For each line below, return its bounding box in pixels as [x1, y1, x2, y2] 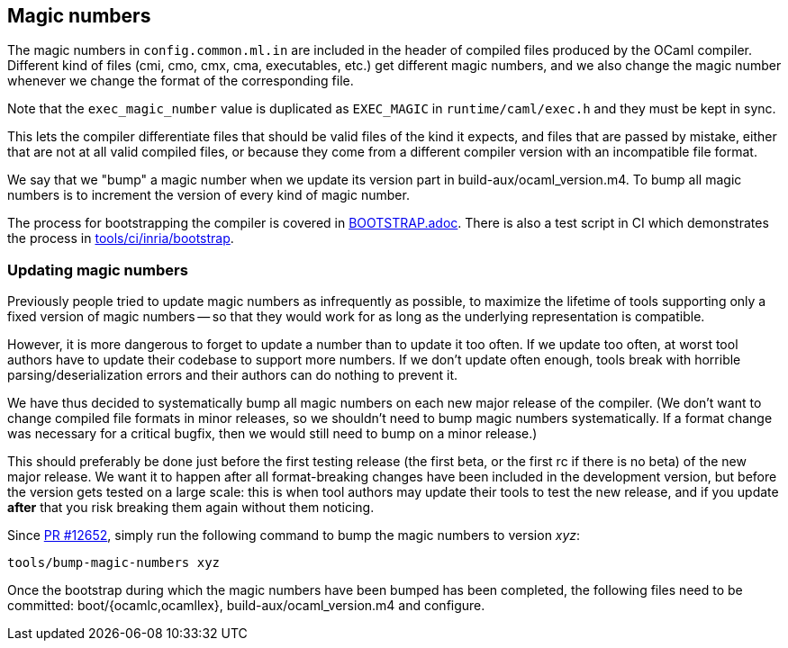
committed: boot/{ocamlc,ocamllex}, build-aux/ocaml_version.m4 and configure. [7, 598, 485, 614]
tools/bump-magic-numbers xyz [7, 555, 221, 571]
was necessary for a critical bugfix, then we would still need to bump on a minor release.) [7, 426, 538, 442]
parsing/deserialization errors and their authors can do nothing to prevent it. [7, 367, 457, 383]
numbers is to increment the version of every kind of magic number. [7, 187, 410, 203]
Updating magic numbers [7, 260, 188, 279]
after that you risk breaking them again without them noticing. [7, 499, 375, 516]
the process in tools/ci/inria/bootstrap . [7, 230, 234, 247]
